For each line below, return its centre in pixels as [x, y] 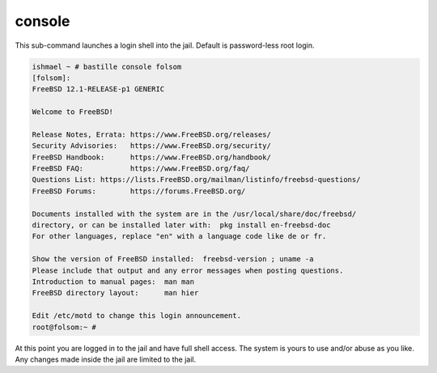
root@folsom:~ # [64, 327]
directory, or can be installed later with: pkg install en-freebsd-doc [181, 225]
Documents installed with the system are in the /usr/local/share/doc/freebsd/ [194, 214]
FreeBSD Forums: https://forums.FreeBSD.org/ [139, 191]
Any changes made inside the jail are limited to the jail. [106, 359]
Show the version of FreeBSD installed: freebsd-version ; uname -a [173, 259]
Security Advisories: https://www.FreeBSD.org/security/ [151, 146]
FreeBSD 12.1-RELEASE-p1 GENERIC [98, 89]
